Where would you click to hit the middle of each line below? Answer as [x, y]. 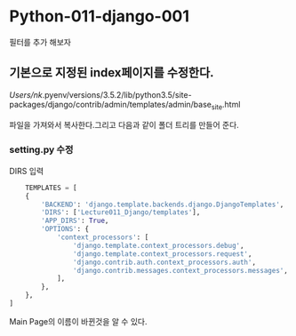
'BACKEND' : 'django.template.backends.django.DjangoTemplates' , [163, 204]
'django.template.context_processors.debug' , [158, 245]
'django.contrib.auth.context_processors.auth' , [164, 262]
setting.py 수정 [41, 150]
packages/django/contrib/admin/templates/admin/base [110, 104]
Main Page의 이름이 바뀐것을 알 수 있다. [78, 321]
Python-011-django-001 [99, 16]
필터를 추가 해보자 [40, 42]
